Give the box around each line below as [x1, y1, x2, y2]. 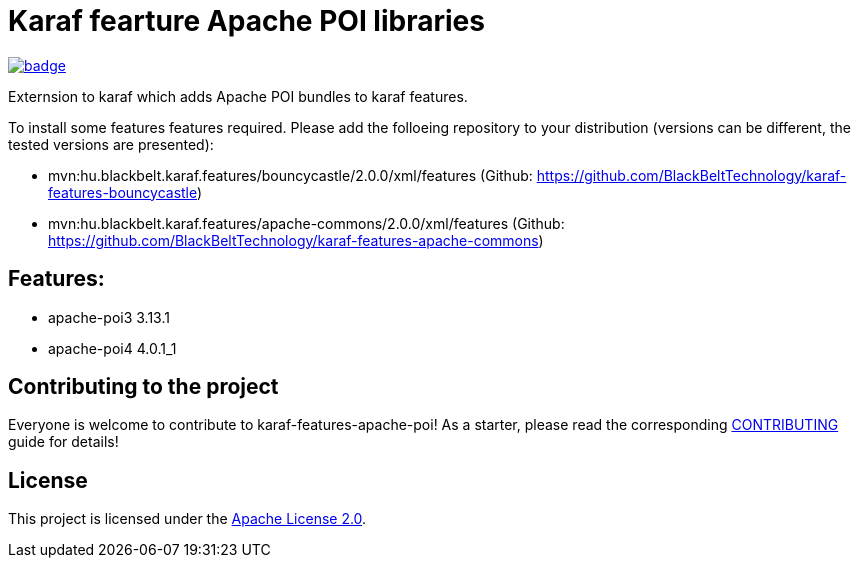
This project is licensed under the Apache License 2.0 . [8, 510, 367, 528]
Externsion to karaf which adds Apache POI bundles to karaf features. [8, 87, 468, 105]
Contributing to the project [8, 374, 279, 400]
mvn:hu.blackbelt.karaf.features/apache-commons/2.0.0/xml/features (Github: [48, 214, 565, 232]
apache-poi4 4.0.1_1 [48, 339, 177, 357]
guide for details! [8, 433, 119, 451]
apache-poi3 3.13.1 [48, 308, 170, 326]
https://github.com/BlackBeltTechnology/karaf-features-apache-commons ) [48, 231, 544, 249]
